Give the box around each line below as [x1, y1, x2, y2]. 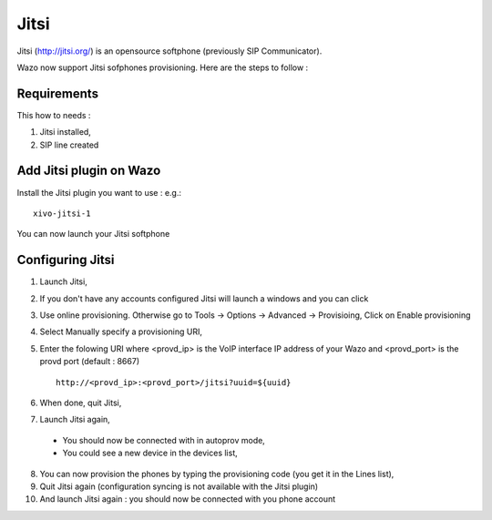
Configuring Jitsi [16, 252, 115, 268]
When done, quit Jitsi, [39, 397, 122, 408]
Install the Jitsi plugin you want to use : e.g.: [16, 187, 182, 198]
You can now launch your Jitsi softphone [16, 229, 170, 240]
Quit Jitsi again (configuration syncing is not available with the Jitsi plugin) [39, 481, 319, 492]
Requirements [16, 86, 99, 101]
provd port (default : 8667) [39, 356, 140, 367]
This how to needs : [16, 109, 91, 120]
